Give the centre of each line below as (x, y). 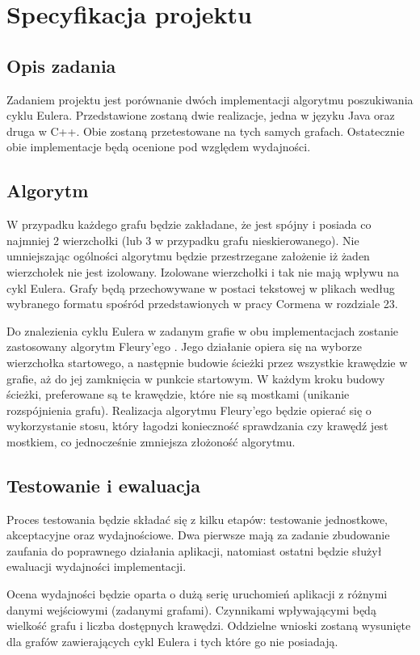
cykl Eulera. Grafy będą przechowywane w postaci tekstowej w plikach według (201, 287)
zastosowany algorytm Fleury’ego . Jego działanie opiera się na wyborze (184, 347)
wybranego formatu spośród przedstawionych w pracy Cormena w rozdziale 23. (202, 304)
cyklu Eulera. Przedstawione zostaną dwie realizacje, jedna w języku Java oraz (201, 115)
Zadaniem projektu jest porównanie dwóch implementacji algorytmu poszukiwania (210, 99)
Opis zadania (61, 65)
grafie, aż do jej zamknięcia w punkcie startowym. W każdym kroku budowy (196, 378)
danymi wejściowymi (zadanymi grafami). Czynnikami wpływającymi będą (191, 609)
